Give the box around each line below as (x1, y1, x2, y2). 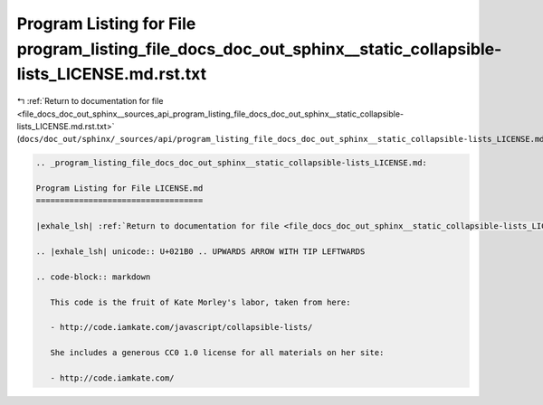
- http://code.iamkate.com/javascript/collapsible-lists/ (50, 322, 313, 333)
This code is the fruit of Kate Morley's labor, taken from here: (50, 297, 351, 307)
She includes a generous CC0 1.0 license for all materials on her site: (50, 348, 385, 358)
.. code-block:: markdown (35, 271, 151, 282)
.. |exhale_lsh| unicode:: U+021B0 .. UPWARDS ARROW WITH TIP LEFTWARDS (35, 247, 366, 257)
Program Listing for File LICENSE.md (35, 184, 204, 193)
